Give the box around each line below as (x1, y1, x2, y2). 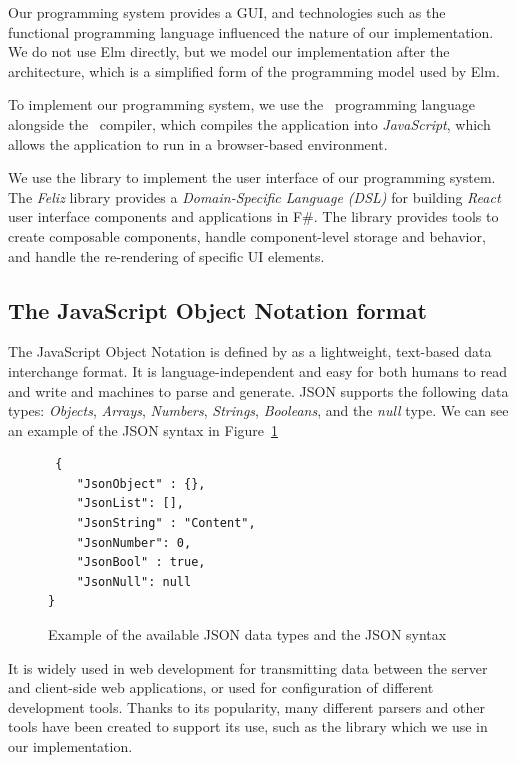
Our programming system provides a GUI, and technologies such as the (8, 2, 446, 22)
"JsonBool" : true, (76, 555, 206, 570)
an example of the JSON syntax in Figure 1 (8, 419, 279, 440)
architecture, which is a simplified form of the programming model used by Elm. (8, 60, 500, 81)
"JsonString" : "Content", (76, 516, 256, 531)
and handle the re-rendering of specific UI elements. (8, 245, 325, 266)
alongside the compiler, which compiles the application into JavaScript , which (8, 113, 491, 134)
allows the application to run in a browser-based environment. (8, 133, 388, 154)
